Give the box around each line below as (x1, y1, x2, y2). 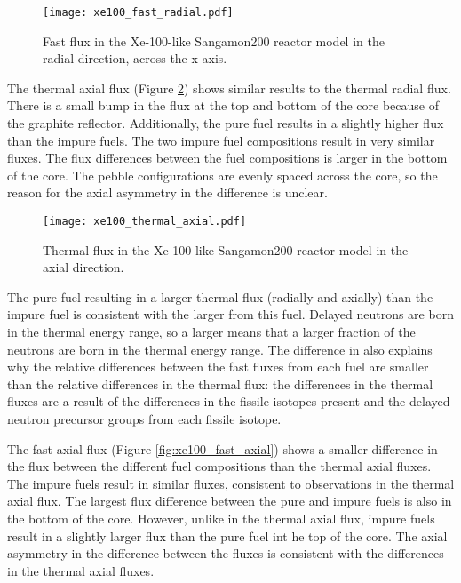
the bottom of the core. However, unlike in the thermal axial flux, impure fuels (7, 508, 435, 527)
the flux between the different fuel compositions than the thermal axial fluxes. (7, 457, 432, 475)
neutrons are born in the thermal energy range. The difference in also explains (7, 339, 433, 358)
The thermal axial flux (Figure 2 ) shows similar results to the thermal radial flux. (7, 78, 451, 97)
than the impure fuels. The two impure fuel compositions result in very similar (7, 131, 435, 149)
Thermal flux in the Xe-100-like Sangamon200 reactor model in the (43, 240, 409, 259)
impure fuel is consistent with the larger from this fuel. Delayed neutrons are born (7, 305, 454, 323)
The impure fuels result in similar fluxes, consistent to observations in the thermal (7, 474, 455, 492)
